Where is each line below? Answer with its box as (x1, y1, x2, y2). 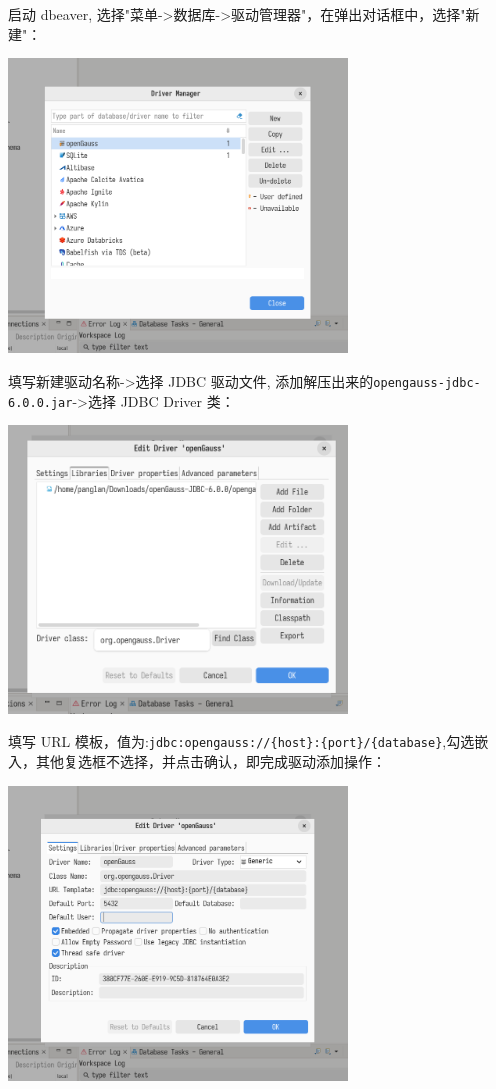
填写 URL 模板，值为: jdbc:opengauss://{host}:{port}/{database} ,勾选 (8, 731, 475, 752)
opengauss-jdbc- (373, 375, 481, 390)
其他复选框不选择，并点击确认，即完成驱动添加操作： (35, 751, 386, 772)
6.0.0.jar (8, 395, 73, 410)
